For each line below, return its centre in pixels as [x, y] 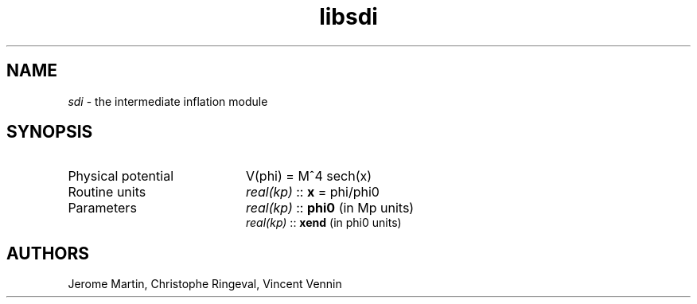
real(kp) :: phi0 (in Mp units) [330, 208]
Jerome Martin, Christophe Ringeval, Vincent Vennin [205, 284]
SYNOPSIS [50, 132]
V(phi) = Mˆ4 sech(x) [309, 176]
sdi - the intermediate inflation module [168, 101]
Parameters [102, 208]
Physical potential [121, 176]
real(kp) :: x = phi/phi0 [312, 192]
